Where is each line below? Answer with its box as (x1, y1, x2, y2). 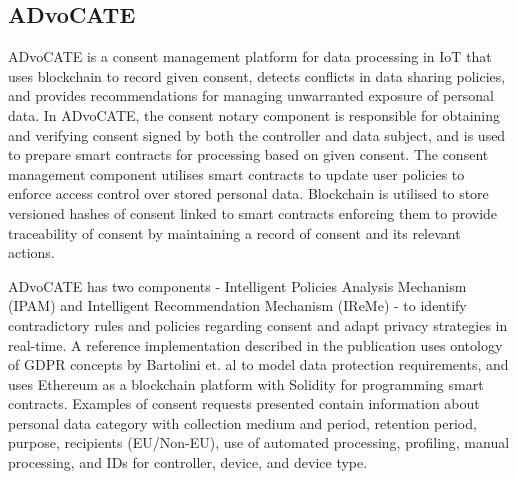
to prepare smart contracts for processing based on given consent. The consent (8, 144, 489, 165)
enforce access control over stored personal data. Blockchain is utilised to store (8, 183, 489, 204)
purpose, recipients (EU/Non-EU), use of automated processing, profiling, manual (8, 432, 510, 453)
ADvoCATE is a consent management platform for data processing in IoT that (8, 46, 492, 67)
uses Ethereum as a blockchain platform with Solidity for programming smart (8, 373, 484, 394)
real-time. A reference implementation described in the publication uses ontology (8, 334, 503, 355)
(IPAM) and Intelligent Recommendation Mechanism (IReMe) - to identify (8, 295, 467, 316)
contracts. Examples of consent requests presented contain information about (8, 393, 480, 414)
